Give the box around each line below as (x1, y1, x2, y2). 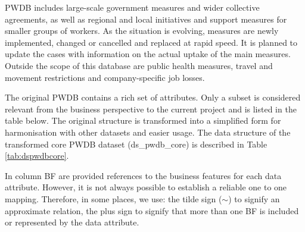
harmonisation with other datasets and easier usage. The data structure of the (5, 126, 291, 138)
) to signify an (228, 192, 280, 205)
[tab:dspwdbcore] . (5, 149, 69, 162)
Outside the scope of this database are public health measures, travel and (5, 59, 273, 71)
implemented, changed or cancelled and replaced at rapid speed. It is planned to (5, 36, 298, 48)
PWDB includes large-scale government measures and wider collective (5, 1, 260, 13)
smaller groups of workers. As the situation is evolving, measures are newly (5, 24, 279, 37)
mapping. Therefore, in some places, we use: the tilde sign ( (5, 192, 222, 205)
